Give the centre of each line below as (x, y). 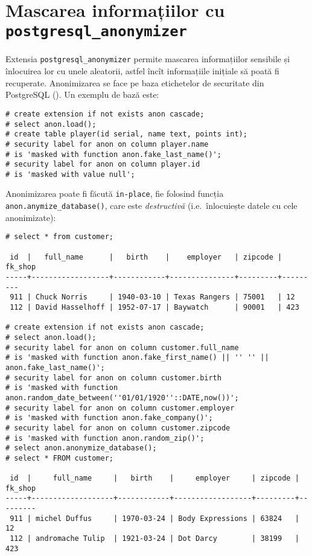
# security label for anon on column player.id (103, 165)
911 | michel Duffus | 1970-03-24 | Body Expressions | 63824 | (154, 518)
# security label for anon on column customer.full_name (122, 347)
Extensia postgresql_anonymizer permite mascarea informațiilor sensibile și (148, 59)
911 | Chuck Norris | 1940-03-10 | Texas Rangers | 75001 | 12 (152, 297)
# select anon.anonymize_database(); (81, 448)
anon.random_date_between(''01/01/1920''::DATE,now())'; (122, 398)
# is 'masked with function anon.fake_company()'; (109, 418)
